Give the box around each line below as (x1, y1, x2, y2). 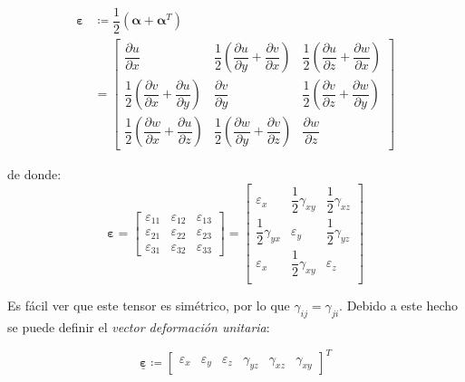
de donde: (7, 165, 62, 184)
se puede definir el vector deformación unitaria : (7, 317, 270, 336)
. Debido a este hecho (339, 296, 459, 315)
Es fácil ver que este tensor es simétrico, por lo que (7, 296, 290, 315)
